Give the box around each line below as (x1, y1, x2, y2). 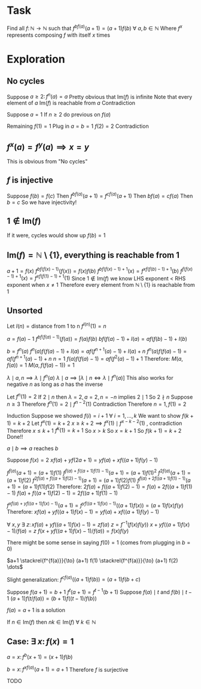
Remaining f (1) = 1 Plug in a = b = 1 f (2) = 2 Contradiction (7, 122, 149, 130)
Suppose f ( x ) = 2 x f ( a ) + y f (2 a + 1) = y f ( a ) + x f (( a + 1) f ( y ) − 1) (7, 457, 158, 464)
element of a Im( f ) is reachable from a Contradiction (7, 100, 136, 107)
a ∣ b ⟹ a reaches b (7, 445, 59, 452)
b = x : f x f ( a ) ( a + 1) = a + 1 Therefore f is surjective (7, 664, 129, 673)
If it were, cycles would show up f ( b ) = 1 (7, 232, 106, 239)
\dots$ (7, 563, 23, 570)
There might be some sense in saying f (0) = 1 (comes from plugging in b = (7, 538, 191, 546)
